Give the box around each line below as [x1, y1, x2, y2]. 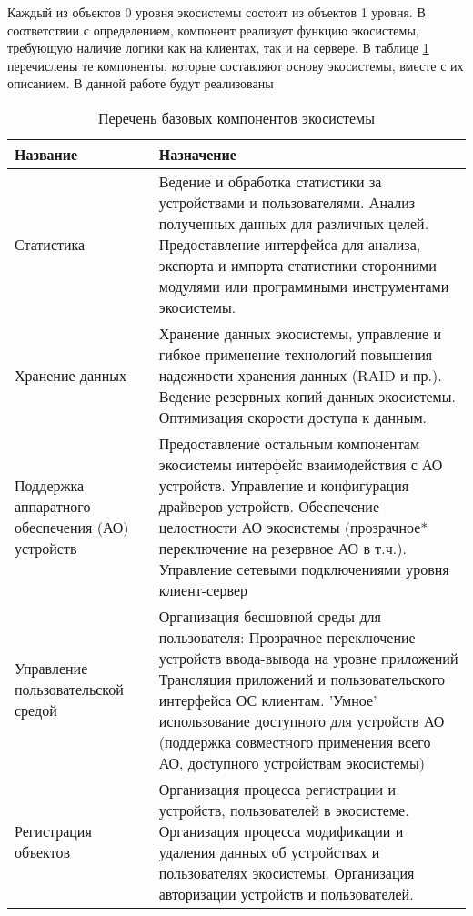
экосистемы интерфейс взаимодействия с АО [158, 453, 443, 475]
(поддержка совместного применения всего [158, 730, 431, 752]
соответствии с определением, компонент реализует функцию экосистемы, [7, 20, 419, 39]
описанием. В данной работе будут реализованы [7, 74, 274, 93]
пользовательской [15, 679, 124, 700]
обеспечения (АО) [15, 516, 129, 538]
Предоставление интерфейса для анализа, [158, 233, 421, 255]
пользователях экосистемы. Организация [158, 861, 415, 883]
